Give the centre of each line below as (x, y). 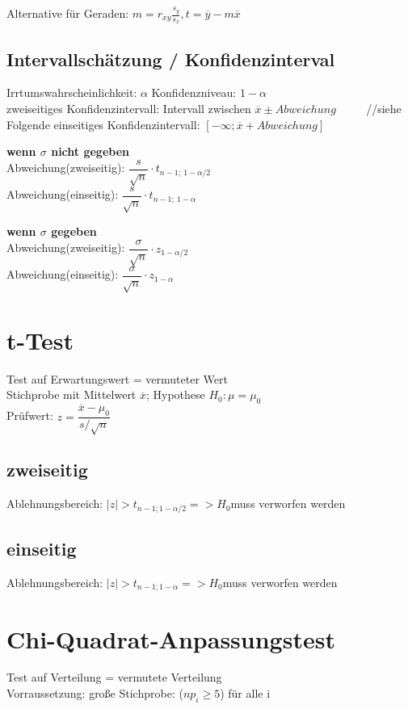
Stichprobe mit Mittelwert (72, 394)
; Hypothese (176, 394)
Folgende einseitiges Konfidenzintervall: (103, 124)
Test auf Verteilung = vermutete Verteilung (114, 677)
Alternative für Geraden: (68, 13)
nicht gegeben (90, 151)
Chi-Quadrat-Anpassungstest (171, 638)
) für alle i (245, 693)
